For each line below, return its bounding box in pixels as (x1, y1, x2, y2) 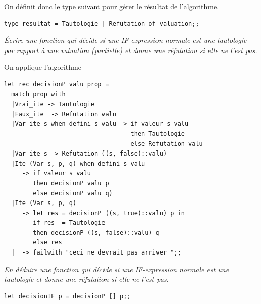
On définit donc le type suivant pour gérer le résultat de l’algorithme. (4, 1, 219, 11)
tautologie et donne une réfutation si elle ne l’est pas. (4, 274, 169, 284)
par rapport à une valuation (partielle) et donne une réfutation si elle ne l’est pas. (4, 44, 257, 55)
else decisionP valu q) (33, 189, 113, 197)
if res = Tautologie (33, 219, 106, 227)
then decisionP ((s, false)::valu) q (33, 229, 160, 236)
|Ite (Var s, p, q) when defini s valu (11, 160, 145, 167)
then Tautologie (130, 130, 185, 137)
